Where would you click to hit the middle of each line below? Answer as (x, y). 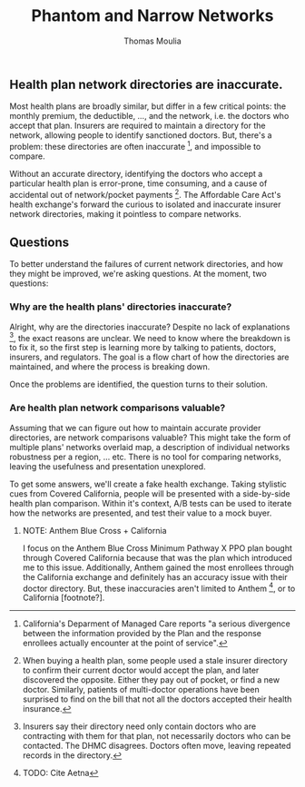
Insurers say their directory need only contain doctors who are (139, 726)
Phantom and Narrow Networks (152, 16)
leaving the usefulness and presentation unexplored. (108, 466)
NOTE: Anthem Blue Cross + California (94, 530)
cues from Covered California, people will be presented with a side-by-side (150, 493)
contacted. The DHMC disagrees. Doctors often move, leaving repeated (157, 746)
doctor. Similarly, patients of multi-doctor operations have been (141, 690)
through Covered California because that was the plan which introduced (157, 557)
